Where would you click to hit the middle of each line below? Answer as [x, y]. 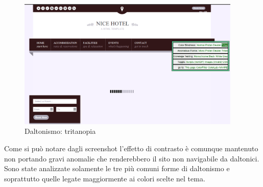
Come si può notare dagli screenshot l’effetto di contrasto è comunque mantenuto [131, 148]
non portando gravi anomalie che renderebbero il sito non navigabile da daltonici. [132, 158]
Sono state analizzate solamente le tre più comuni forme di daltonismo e [117, 168]
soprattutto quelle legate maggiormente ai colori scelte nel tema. [105, 178]
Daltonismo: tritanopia [60, 131]
